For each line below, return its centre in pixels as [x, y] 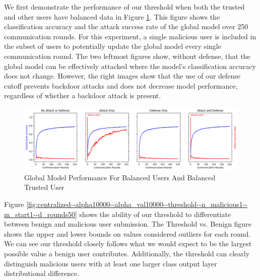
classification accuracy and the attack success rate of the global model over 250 [126, 26]
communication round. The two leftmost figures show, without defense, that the [127, 56]
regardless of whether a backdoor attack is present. [83, 95]
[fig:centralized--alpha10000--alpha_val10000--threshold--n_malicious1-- [137, 204]
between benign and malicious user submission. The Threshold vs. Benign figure [128, 224]
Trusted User [44, 187]
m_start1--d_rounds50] [41, 214]
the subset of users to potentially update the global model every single [113, 46]
